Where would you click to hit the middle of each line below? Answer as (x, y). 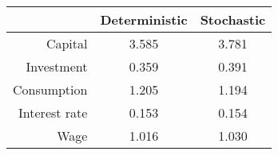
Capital (67, 43)
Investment (57, 66)
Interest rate (53, 112)
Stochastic (233, 19)
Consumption (50, 89)
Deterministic (144, 19)
